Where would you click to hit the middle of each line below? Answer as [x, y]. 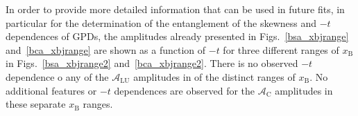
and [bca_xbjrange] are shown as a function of [106, 49]
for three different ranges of [281, 49]
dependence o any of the [57, 76]
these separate [36, 104]
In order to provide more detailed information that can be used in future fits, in [175, 9]
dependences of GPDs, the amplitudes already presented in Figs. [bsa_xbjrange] [177, 36]
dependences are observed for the [185, 90]
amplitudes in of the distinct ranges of [214, 76]
